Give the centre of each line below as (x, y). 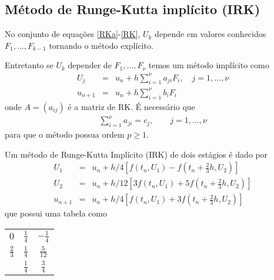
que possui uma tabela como (56, 213)
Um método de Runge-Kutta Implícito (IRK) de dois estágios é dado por (136, 154)
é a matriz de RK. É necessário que (131, 106)
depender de (90, 65)
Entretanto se (29, 65)
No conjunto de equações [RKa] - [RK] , (73, 34)
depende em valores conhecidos (210, 34)
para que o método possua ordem (65, 134)
